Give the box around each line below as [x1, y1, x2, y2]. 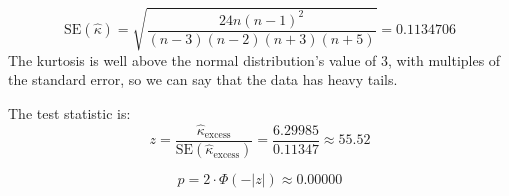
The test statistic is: [8, 102, 131, 123]
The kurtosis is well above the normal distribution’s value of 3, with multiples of [8, 49, 501, 70]
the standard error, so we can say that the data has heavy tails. [8, 69, 398, 90]
